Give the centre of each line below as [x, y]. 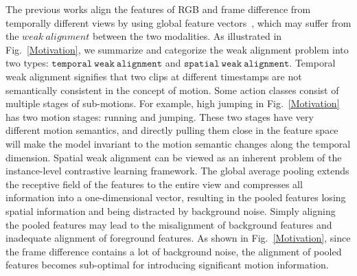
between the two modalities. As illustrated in [187, 36]
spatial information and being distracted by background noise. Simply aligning [171, 210]
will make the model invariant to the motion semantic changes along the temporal [178, 143]
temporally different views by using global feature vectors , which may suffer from [178, 22]
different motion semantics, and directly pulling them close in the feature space [172, 130]
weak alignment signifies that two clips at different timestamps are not [154, 76]
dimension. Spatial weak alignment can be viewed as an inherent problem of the [174, 157]
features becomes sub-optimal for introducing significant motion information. [167, 265]
